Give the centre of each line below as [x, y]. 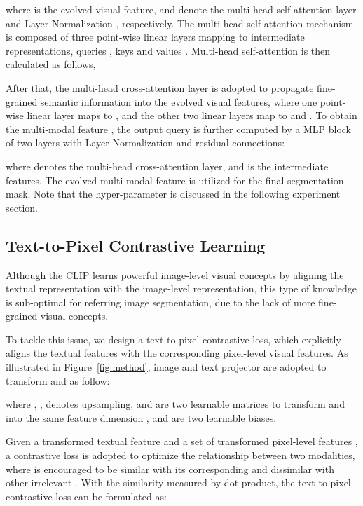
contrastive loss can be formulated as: [86, 496]
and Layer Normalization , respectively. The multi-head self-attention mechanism [180, 23]
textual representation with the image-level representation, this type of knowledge [181, 288]
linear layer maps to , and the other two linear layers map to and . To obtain [192, 115]
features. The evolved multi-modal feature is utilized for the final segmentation [175, 180]
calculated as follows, [51, 64]
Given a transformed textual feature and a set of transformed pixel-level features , [182, 441]
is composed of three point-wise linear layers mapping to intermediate [155, 37]
